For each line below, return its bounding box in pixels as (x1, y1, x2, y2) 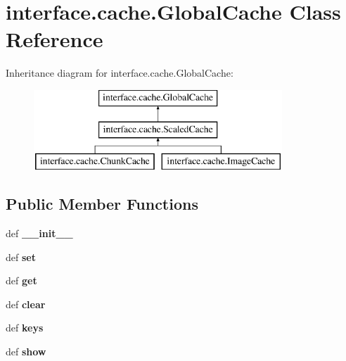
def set (6, 249, 36, 264)
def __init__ (6, 226, 73, 241)
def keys (6, 320, 44, 335)
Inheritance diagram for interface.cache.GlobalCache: (6, 65, 233, 80)
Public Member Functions (6, 193, 198, 215)
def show (6, 344, 46, 359)
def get (6, 273, 37, 288)
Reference (6, 25, 103, 53)
